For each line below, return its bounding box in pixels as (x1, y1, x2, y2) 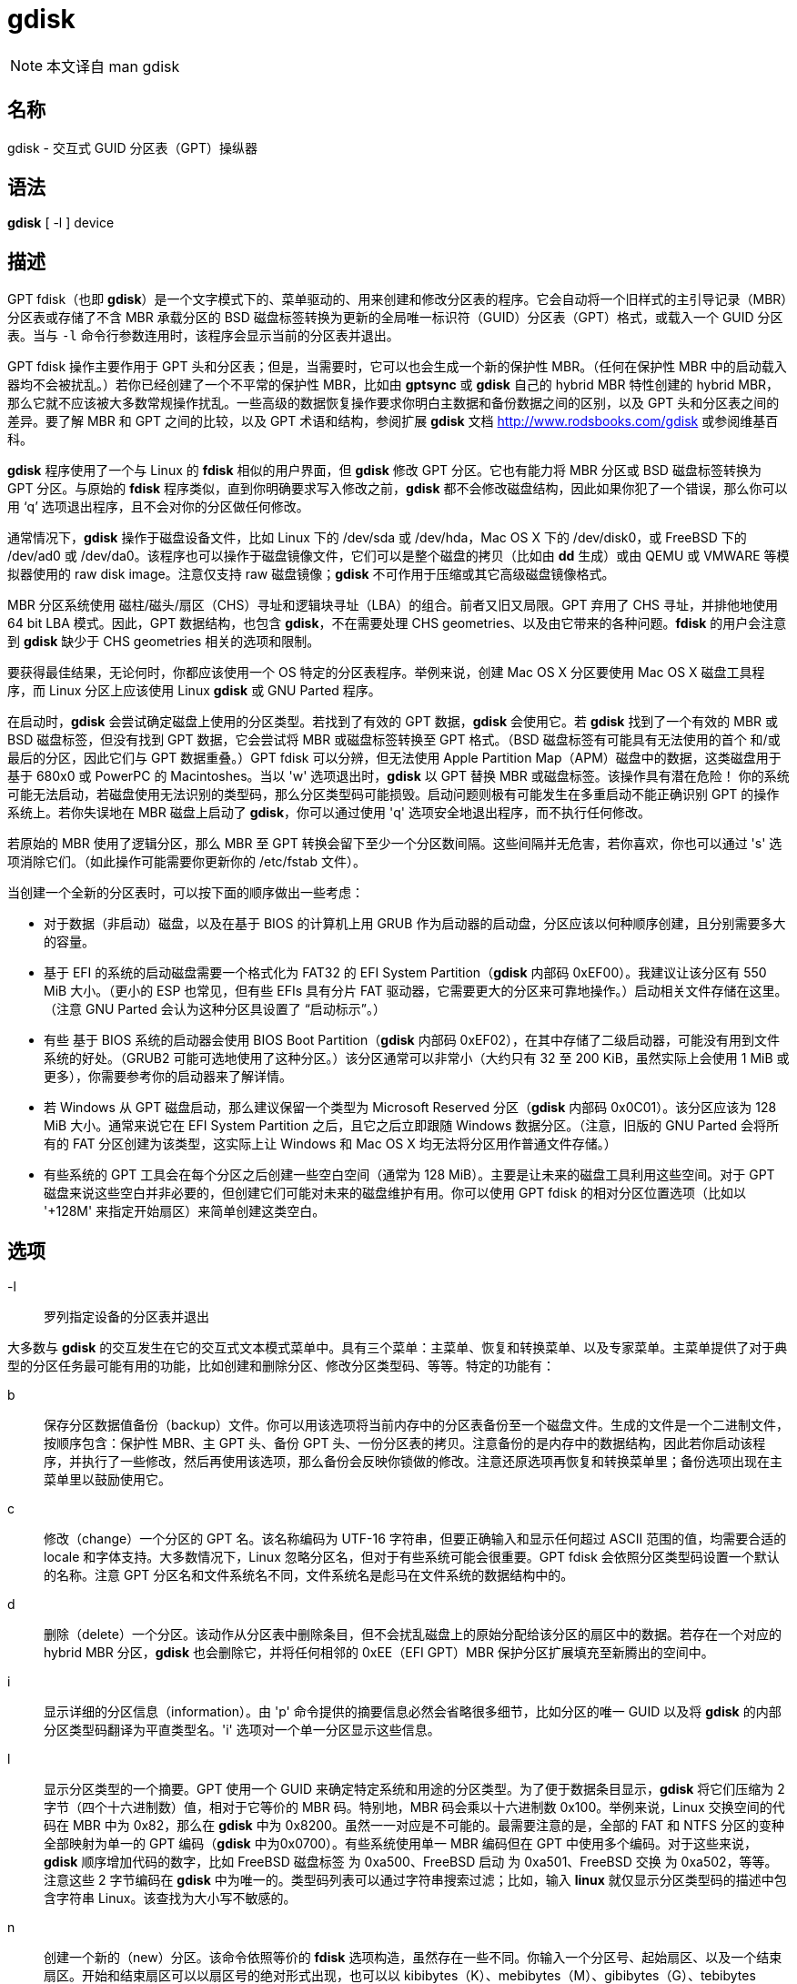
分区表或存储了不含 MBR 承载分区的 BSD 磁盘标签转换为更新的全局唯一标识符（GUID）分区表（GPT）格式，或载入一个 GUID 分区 (7, 309, 783, 326)
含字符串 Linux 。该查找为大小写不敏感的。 (44, 1890, 297, 1907)
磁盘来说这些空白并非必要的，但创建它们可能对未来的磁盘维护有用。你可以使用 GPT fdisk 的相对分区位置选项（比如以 (44, 1185, 747, 1201)
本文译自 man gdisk (46, 56, 180, 76)
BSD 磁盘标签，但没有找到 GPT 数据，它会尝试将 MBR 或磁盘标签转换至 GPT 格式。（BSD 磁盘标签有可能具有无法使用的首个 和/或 (7, 732, 781, 748)
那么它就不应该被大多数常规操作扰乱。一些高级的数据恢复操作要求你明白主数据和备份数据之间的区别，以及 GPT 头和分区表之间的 (7, 395, 780, 411)
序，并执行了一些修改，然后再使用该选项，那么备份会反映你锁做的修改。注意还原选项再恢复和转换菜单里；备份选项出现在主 (44, 1453, 782, 1470)
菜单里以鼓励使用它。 (44, 1472, 171, 1488)
